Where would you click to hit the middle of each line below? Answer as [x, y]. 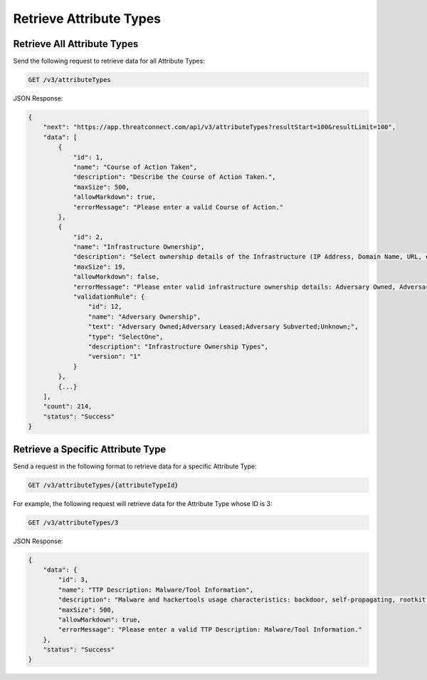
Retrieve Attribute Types [87, 19]
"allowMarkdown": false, [116, 277]
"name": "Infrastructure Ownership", [139, 247]
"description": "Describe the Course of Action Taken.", [174, 177]
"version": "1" [115, 357]
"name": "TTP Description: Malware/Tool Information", [156, 589]
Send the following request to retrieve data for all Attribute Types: [109, 61]
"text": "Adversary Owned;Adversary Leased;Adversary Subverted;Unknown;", [223, 327]
